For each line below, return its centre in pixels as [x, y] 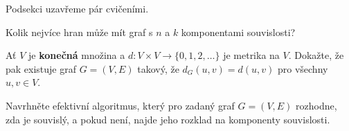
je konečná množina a [77, 55]
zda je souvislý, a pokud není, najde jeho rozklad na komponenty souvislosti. [168, 119]
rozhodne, [316, 105]
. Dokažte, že [316, 55]
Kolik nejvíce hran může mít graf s [79, 32]
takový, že [158, 68]
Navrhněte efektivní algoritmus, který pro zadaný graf [120, 105]
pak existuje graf [41, 68]
